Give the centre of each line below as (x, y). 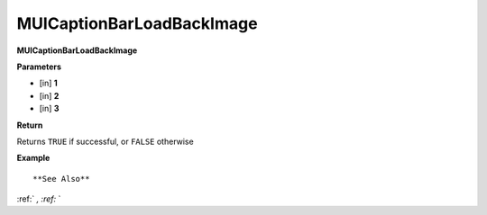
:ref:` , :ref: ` (39, 199)
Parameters (39, 67)
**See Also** (61, 179)
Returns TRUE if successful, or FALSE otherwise (105, 141)
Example (33, 158)
